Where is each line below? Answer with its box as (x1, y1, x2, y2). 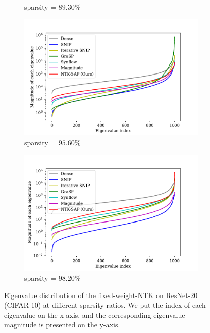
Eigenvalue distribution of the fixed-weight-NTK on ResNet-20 (4, 289, 198, 300)
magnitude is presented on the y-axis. (4, 319, 120, 330)
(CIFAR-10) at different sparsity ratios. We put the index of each (4, 300, 206, 310)
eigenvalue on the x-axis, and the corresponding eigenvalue (4, 309, 185, 320)
